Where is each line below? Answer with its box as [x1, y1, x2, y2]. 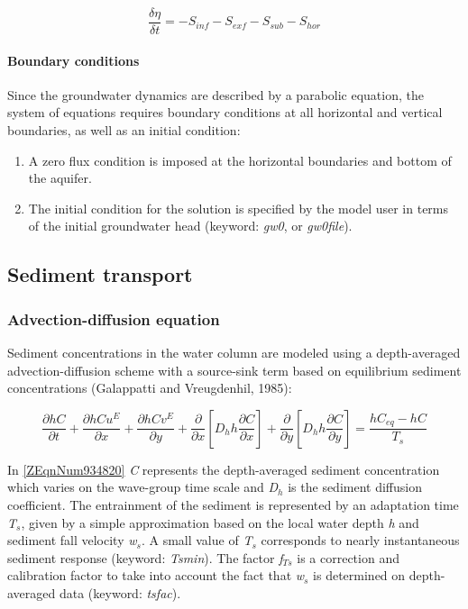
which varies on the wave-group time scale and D [7, 477, 279, 496]
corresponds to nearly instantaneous [261, 531, 460, 550]
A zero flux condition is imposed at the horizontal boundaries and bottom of [28, 150, 452, 169]
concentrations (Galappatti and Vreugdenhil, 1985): [7, 378, 292, 397]
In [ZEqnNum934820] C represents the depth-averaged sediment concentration [7, 459, 440, 478]
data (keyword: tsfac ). [59, 583, 181, 602]
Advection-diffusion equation [7, 307, 220, 330]
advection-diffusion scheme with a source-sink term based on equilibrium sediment [7, 360, 462, 379]
